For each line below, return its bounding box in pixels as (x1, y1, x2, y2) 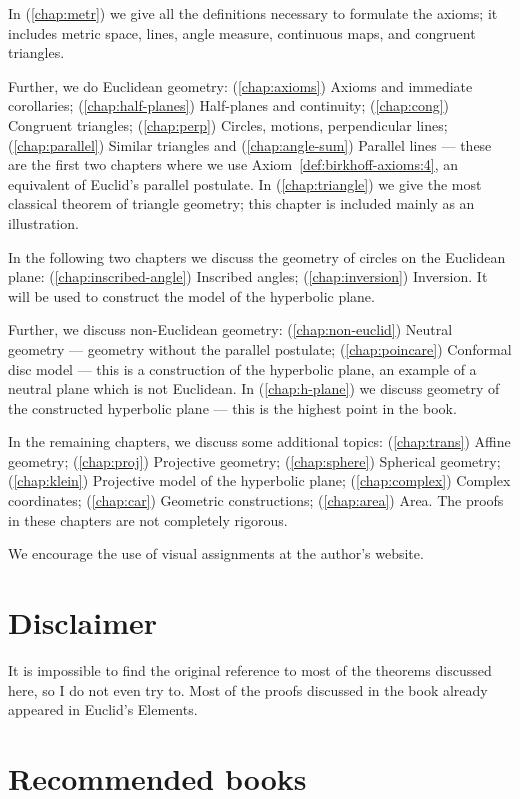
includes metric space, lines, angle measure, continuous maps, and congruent (8, 22, 476, 43)
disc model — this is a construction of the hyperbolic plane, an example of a (8, 358, 477, 379)
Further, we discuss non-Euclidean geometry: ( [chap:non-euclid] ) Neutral (8, 319, 453, 340)
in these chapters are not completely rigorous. (8, 509, 288, 530)
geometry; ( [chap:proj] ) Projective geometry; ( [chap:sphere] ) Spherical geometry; (8, 450, 501, 471)
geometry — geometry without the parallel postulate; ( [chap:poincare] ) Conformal (8, 338, 512, 359)
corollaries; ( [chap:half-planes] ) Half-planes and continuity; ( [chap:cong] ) (8, 95, 450, 116)
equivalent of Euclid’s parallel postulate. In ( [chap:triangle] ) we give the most (8, 173, 482, 194)
